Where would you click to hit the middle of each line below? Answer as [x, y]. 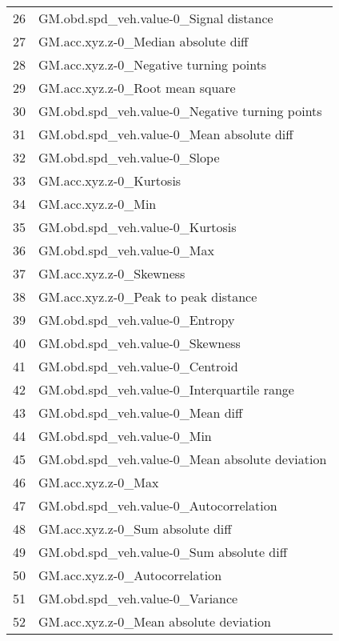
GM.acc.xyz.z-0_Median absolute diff [144, 41]
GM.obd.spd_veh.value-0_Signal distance [156, 18]
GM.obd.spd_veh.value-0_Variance [138, 598]
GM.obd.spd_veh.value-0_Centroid [138, 366]
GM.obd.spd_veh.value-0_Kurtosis [138, 227]
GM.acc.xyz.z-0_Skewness [112, 273]
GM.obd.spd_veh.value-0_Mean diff [141, 413]
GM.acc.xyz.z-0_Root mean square [137, 88]
